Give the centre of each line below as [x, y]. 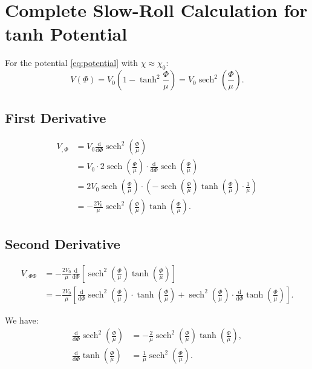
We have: [22, 320]
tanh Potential [66, 34]
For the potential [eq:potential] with [72, 63]
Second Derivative [63, 243]
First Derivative [56, 117]
